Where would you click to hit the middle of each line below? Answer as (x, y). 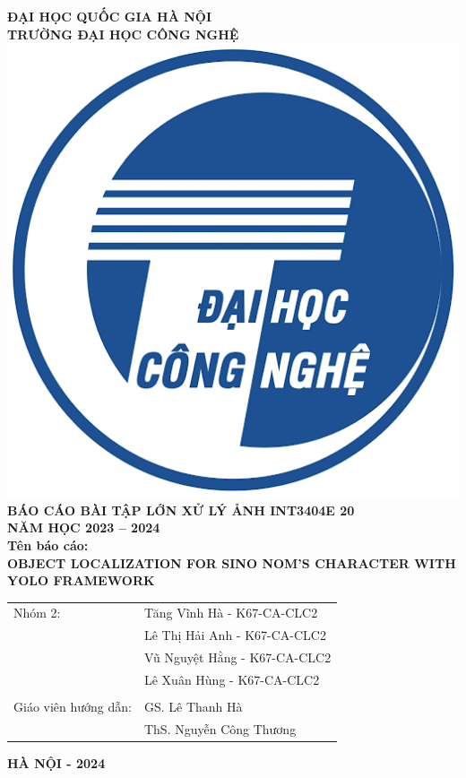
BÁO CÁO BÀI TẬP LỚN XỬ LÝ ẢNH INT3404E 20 (181, 510)
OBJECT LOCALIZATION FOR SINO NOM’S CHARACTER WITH (232, 562)
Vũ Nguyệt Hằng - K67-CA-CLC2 (237, 657)
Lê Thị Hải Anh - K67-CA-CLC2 (235, 635)
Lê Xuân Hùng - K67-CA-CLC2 (232, 679)
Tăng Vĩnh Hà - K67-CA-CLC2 (231, 613)
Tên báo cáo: (48, 545)
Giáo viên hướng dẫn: (73, 707)
